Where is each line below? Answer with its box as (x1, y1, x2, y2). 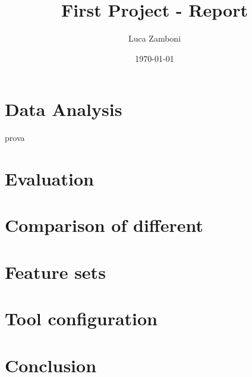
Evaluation (5, 166, 94, 191)
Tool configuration (5, 306, 158, 331)
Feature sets (5, 259, 106, 284)
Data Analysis (5, 97, 122, 121)
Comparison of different (5, 213, 203, 237)
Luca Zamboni (128, 32, 181, 45)
